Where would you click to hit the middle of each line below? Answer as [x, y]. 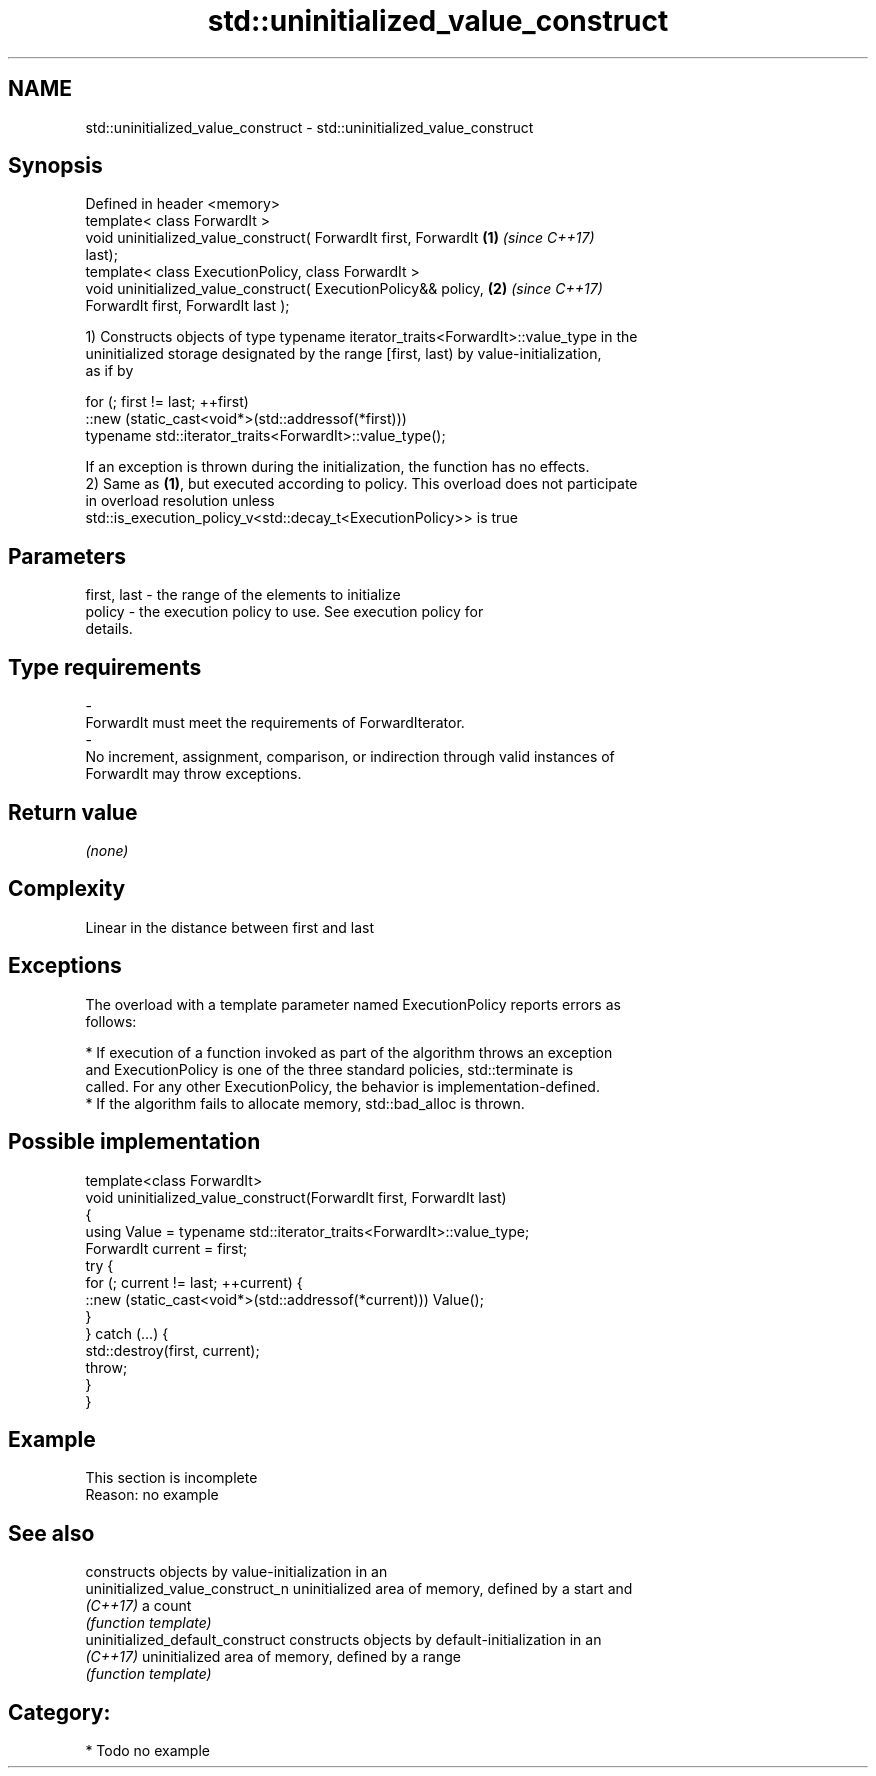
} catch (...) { [127, 1333]
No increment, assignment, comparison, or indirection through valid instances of [350, 757]
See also [51, 1533]
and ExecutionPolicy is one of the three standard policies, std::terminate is [329, 1069]
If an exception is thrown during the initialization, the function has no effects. [337, 467]
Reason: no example [152, 1495]
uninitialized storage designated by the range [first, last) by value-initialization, [343, 354]
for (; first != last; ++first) [167, 402]
